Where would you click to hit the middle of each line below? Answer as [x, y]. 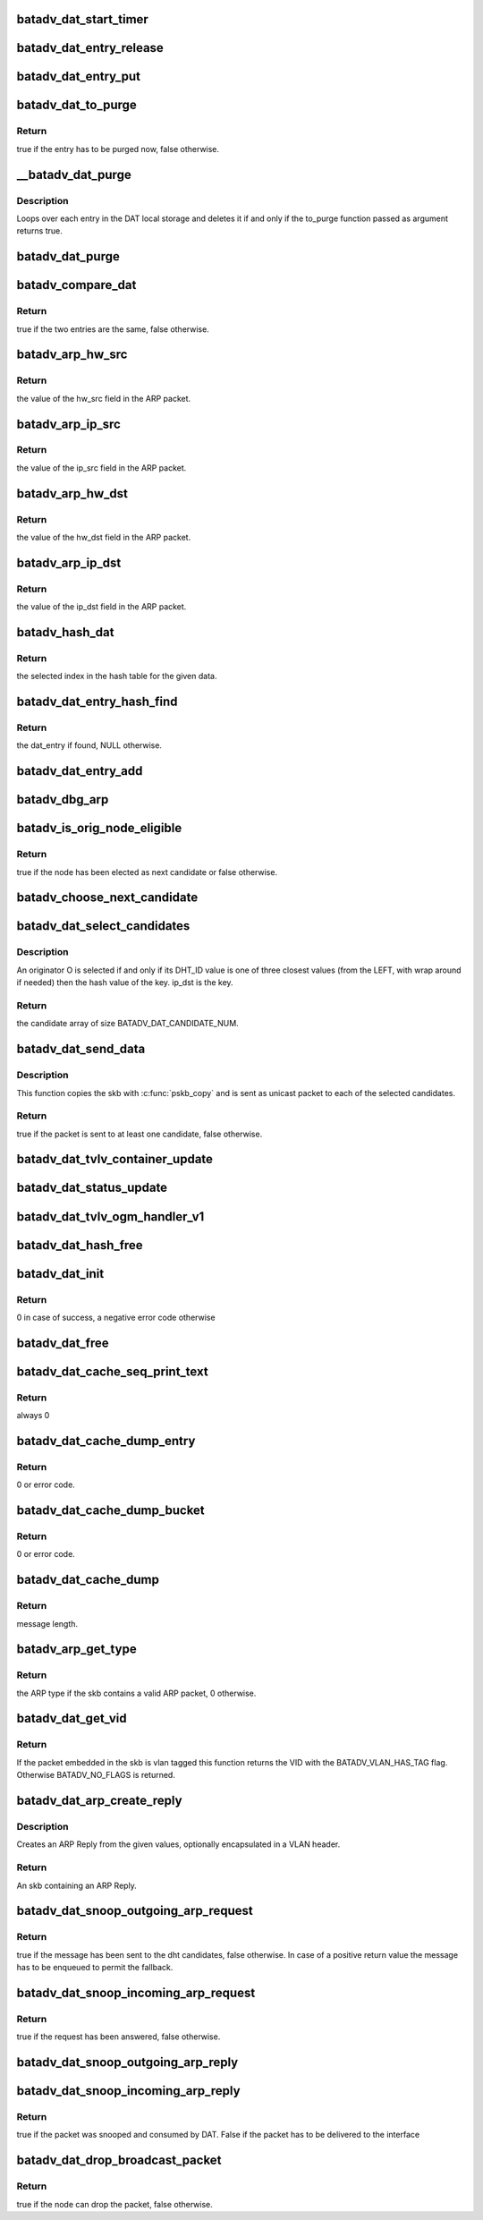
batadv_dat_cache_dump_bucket [110, 1511]
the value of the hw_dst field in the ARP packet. [104, 537]
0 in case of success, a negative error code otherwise [116, 1317]
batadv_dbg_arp [63, 800]
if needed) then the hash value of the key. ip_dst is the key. [125, 982]
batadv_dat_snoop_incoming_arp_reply [128, 2091]
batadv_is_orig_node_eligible [99, 828]
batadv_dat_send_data [81, 1049]
